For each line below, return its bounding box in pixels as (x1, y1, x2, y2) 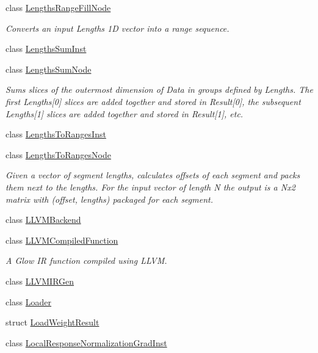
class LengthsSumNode (5, 62, 92, 75)
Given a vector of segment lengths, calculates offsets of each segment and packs (5, 169, 300, 181)
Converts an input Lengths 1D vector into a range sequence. (5, 21, 229, 34)
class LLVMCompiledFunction (5, 233, 118, 246)
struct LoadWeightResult (5, 316, 99, 329)
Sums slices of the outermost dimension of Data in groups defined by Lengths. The (5, 83, 313, 96)
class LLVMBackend (5, 213, 81, 226)
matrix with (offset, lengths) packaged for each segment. (5, 192, 213, 205)
